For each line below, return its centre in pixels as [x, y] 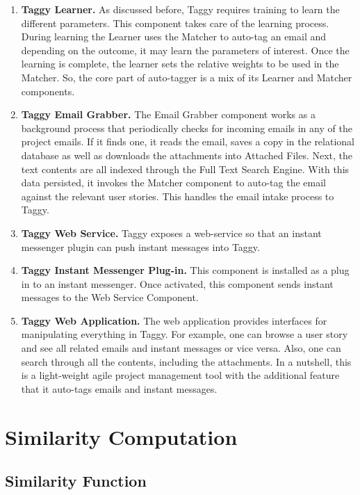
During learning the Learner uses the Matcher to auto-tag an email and [174, 36]
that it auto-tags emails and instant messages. [119, 388]
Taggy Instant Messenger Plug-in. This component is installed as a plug [185, 270]
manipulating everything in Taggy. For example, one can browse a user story [185, 334]
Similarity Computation [121, 436]
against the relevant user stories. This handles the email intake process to [178, 196]
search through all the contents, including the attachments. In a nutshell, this [186, 361]
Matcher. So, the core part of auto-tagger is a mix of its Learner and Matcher [187, 77]
